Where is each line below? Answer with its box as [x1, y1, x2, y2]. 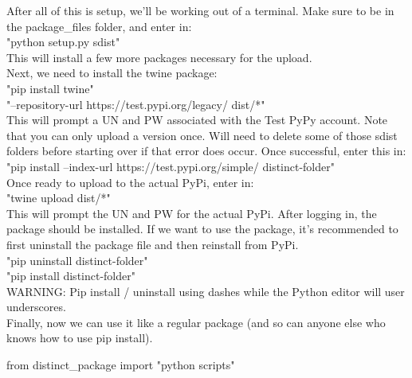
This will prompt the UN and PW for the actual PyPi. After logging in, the [6, 205, 377, 221]
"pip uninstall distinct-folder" [6, 251, 148, 268]
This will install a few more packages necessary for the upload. [6, 49, 312, 65]
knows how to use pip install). [6, 329, 153, 346]
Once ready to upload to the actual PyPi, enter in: [6, 173, 254, 190]
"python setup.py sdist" [6, 33, 120, 50]
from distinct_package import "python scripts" [6, 357, 235, 373]
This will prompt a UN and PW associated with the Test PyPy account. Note [6, 111, 388, 128]
